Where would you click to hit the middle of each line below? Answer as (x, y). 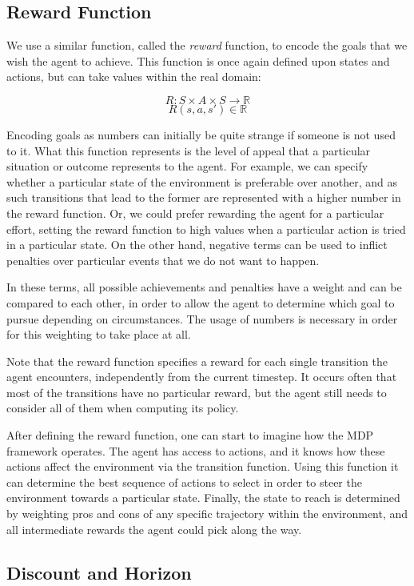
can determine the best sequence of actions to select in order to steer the (184, 482)
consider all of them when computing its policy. (123, 408)
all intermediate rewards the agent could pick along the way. (154, 529)
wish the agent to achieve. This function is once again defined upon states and (198, 60)
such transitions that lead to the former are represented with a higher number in (204, 197)
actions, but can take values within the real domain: (134, 76)
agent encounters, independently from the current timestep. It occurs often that (202, 377)
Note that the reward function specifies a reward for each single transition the (197, 361)
